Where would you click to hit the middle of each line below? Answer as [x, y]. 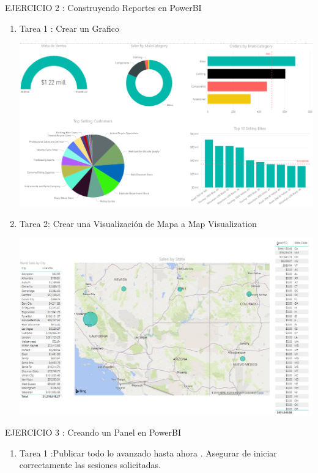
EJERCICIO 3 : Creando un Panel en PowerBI [93, 432]
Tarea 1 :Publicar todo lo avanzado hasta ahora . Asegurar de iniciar [148, 453]
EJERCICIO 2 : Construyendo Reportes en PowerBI [103, 7]
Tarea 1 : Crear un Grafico [69, 28]
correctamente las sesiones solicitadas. [90, 465]
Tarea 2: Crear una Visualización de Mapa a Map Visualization [138, 223]
